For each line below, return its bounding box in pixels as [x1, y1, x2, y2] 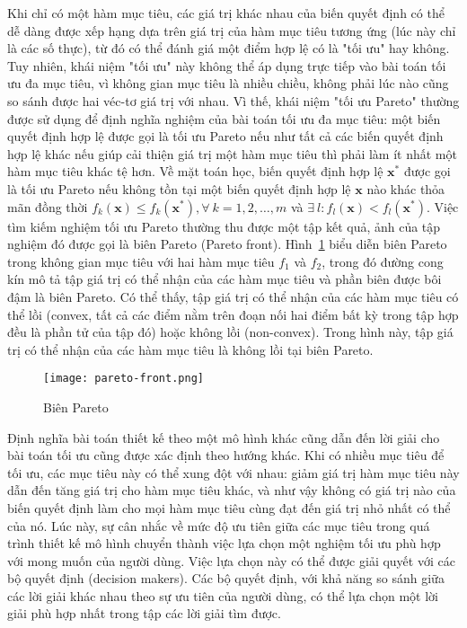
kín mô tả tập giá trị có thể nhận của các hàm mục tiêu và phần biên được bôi [7, 270, 442, 288]
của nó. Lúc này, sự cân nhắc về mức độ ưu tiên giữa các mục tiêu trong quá [7, 516, 430, 535]
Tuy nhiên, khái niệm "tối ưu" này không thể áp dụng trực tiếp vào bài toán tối [7, 56, 446, 75]
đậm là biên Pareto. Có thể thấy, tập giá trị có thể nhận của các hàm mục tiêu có [7, 287, 459, 305]
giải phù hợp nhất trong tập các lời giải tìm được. [7, 604, 281, 623]
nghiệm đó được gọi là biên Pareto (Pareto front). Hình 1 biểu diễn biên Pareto [7, 234, 447, 253]
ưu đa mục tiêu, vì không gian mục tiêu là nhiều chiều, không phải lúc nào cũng [7, 74, 449, 93]
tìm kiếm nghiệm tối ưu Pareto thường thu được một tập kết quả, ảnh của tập [7, 217, 441, 235]
